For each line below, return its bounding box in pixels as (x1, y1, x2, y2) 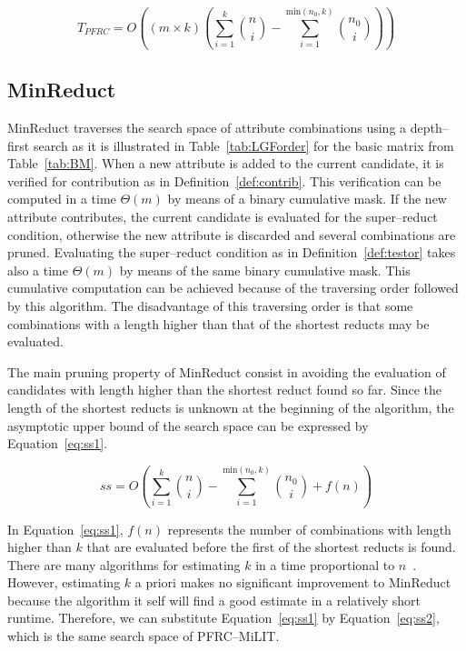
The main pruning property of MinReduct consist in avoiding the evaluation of (7, 362, 446, 381)
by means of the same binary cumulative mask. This (119, 260, 411, 279)
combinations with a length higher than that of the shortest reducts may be (7, 314, 430, 333)
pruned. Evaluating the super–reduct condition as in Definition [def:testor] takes (7, 243, 456, 262)
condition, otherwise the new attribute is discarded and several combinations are (7, 225, 456, 244)
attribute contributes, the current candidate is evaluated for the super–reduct (7, 207, 438, 226)
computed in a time (7, 189, 116, 208)
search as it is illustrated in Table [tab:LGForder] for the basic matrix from (33, 135, 454, 155)
